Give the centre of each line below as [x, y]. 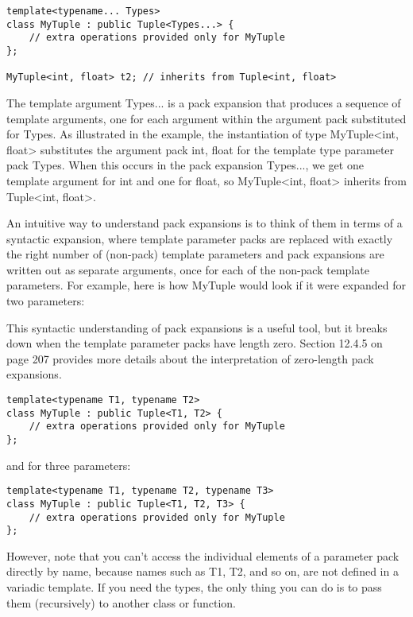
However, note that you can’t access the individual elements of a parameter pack [203, 555]
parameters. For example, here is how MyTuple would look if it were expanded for [206, 285]
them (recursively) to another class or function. [121, 602]
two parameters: [46, 301]
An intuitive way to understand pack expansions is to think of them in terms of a [205, 223]
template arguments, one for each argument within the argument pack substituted [206, 118]
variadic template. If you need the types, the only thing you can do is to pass [194, 587]
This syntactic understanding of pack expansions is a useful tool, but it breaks [197, 327]
